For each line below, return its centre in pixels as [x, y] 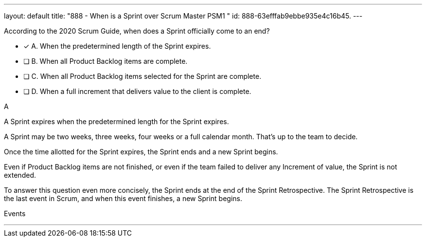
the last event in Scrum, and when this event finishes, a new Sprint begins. [123, 198]
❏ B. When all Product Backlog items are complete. [106, 61]
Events [15, 213]
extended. [20, 175]
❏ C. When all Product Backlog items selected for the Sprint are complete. [142, 76]
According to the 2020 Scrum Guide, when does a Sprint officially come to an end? [137, 31]
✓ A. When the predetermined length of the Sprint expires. [117, 46]
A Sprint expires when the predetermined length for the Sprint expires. [116, 121]
